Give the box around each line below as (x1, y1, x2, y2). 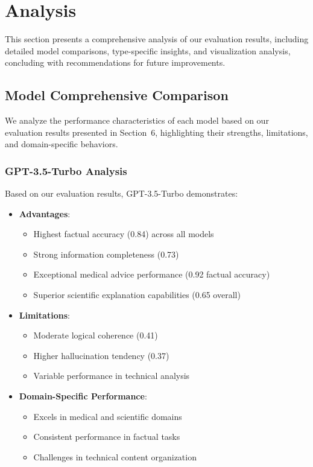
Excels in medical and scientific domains (33, 410, 182, 422)
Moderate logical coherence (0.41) (33, 329, 158, 342)
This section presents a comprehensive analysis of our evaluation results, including (5, 33, 309, 45)
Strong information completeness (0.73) (33, 247, 179, 260)
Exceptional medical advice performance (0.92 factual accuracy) (33, 268, 270, 281)
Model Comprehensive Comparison (5, 86, 229, 104)
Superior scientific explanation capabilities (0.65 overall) (33, 288, 241, 301)
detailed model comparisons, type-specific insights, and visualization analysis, (5, 44, 291, 57)
